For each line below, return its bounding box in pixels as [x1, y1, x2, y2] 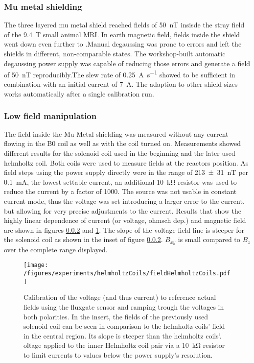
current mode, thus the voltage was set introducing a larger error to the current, [4, 196, 245, 206]
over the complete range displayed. [4, 244, 108, 254]
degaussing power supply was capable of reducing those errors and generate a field [4, 58, 251, 68]
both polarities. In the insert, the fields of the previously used [23, 311, 208, 321]
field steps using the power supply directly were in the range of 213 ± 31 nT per [4, 167, 249, 177]
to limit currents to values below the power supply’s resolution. [23, 349, 213, 360]
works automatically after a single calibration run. [4, 89, 154, 99]
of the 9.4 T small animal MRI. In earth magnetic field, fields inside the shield [4, 29, 240, 39]
